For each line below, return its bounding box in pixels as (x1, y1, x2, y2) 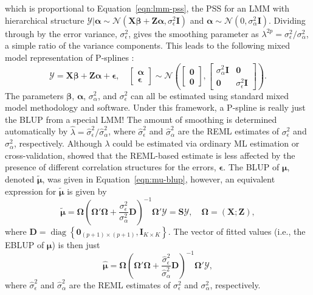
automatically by (5, 125, 68, 137)
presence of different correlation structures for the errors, (5, 161, 216, 173)
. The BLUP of (223, 161, 280, 173)
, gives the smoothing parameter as (128, 27, 259, 40)
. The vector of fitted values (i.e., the (168, 224, 306, 237)
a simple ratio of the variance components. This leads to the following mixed (5, 39, 290, 52)
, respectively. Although (14, 137, 102, 150)
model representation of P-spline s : (5, 50, 134, 63)
